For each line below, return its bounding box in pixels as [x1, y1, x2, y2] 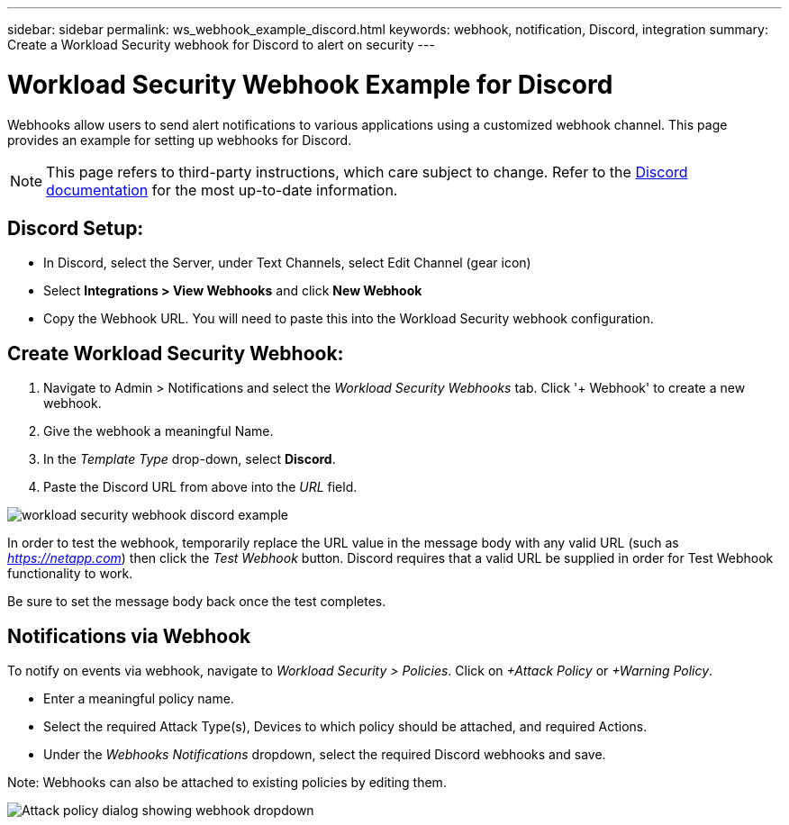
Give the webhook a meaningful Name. [43, 423, 274, 440]
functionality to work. [7, 566, 133, 582]
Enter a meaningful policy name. [43, 691, 234, 707]
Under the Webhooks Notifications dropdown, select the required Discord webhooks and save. [43, 747, 606, 763]
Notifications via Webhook [7, 624, 251, 648]
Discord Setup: [7, 216, 144, 240]
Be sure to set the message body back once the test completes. [7, 594, 386, 610]
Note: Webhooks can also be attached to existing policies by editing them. [7, 775, 447, 791]
